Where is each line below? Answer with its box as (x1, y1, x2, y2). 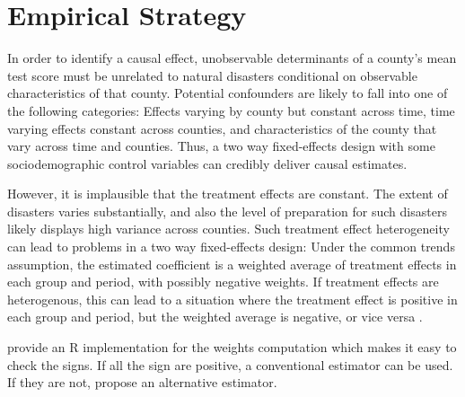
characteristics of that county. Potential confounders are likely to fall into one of (7, 84, 448, 102)
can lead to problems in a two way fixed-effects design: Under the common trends (7, 237, 455, 256)
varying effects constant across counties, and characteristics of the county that (7, 119, 437, 137)
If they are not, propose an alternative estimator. (7, 373, 277, 392)
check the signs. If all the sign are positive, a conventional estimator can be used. (7, 355, 453, 374)
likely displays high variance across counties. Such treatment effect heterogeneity (7, 219, 450, 238)
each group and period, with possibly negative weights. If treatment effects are (7, 272, 439, 291)
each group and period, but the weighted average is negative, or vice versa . (7, 307, 423, 326)
